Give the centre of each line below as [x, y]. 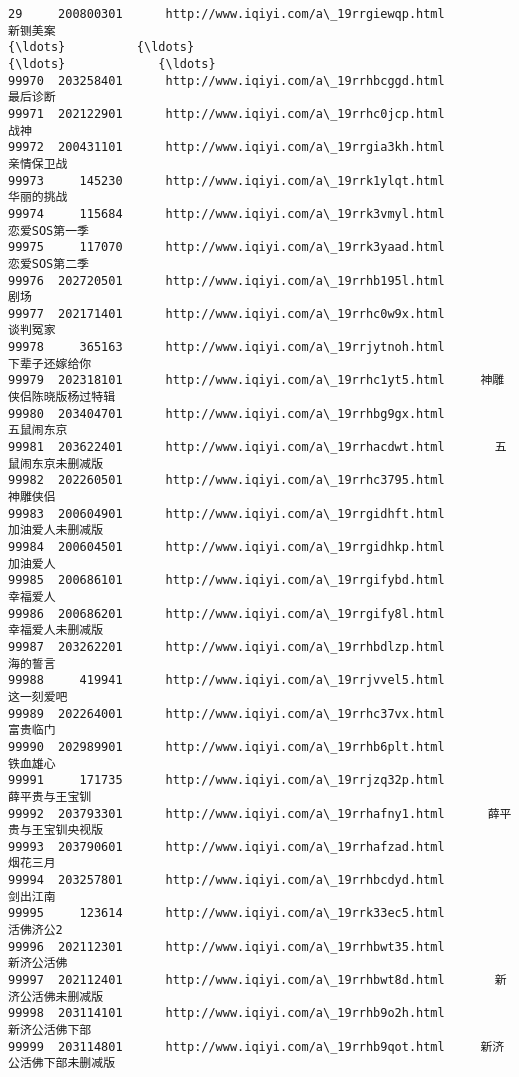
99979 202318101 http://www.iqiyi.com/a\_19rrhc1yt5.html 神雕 [256, 380]
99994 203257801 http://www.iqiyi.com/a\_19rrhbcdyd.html [226, 880]
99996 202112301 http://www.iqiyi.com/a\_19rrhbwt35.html [226, 946]
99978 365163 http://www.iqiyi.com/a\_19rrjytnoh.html [226, 347]
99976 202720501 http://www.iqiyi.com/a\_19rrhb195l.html [226, 280]
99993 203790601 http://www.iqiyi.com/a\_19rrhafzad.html [226, 846]
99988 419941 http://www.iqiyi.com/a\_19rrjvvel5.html [226, 680]
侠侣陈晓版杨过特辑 [62, 397]
